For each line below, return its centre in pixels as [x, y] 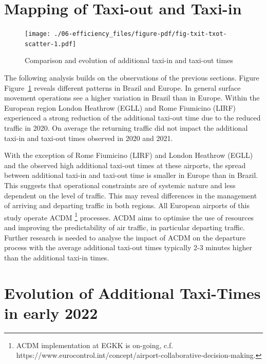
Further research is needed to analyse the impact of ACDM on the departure [125, 237]
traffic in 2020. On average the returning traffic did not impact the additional [126, 128]
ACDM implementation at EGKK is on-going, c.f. [95, 345]
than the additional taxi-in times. [57, 257]
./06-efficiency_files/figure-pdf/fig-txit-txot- [140, 34]
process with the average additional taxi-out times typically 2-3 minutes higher [128, 247]
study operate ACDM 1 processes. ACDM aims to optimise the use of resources [129, 216]
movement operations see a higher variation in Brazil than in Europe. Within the [132, 98]
